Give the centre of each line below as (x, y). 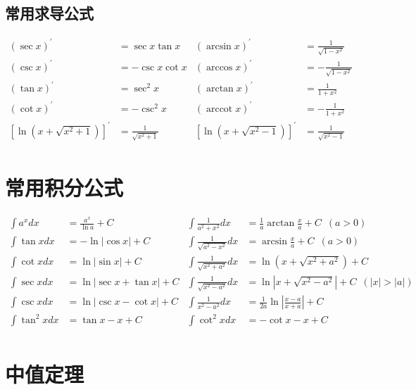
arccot (219, 109)
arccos (219, 67)
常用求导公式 (49, 13)
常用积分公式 (64, 188)
